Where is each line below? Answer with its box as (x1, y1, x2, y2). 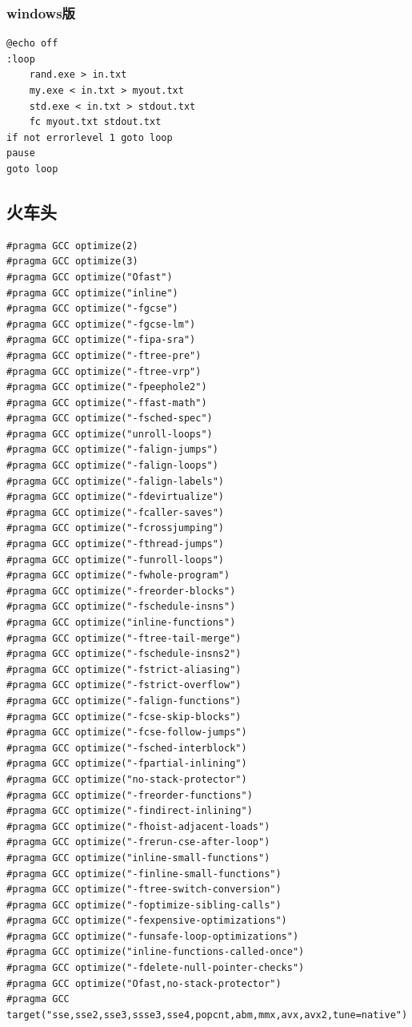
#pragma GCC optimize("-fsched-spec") (6, 413, 213, 425)
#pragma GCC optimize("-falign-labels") (6, 475, 225, 487)
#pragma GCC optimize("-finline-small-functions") (6, 868, 282, 880)
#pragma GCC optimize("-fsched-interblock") (6, 742, 247, 754)
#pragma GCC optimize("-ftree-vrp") (6, 365, 202, 377)
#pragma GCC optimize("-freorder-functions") (6, 789, 253, 801)
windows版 (6, 2, 75, 22)
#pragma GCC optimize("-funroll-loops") (6, 554, 225, 566)
